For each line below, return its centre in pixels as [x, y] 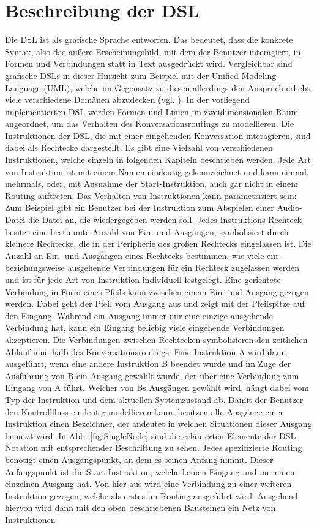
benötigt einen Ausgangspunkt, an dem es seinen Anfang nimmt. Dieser [139, 459]
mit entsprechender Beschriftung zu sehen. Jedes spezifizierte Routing [171, 447]
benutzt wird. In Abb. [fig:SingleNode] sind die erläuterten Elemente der [141, 435]
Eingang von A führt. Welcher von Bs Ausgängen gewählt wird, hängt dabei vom [157, 387]
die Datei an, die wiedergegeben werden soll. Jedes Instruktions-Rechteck [165, 220]
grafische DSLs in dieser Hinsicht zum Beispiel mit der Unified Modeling [141, 75]
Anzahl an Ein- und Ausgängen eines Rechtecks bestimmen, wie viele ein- [143, 255]
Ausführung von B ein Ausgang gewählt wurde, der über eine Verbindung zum [152, 375]
